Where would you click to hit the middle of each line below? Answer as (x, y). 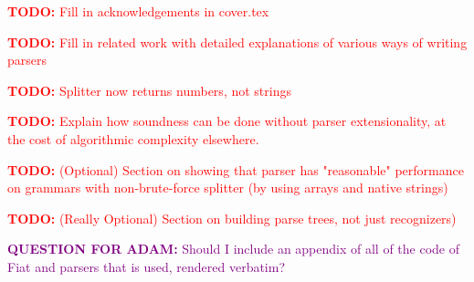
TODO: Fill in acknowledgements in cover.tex (138, 11)
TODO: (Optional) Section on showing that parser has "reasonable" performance (236, 169)
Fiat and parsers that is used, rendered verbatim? (147, 266)
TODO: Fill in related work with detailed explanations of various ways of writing (237, 42)
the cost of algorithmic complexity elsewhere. (133, 138)
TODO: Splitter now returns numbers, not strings (149, 90)
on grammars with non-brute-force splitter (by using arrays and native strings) (228, 188)
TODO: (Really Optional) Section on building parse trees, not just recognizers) (232, 218)
